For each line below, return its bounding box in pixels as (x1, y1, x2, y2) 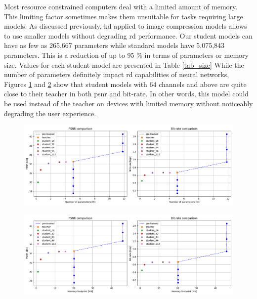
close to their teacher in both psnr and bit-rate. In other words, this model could (4, 88, 249, 99)
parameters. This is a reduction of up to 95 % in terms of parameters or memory (4, 49, 249, 60)
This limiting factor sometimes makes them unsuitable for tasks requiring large (4, 11, 243, 21)
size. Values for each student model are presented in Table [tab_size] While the (4, 59, 244, 70)
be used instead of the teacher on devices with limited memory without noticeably (4, 98, 253, 108)
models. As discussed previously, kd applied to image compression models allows (4, 21, 247, 31)
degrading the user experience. (4, 108, 96, 118)
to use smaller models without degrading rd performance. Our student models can (4, 30, 253, 41)
